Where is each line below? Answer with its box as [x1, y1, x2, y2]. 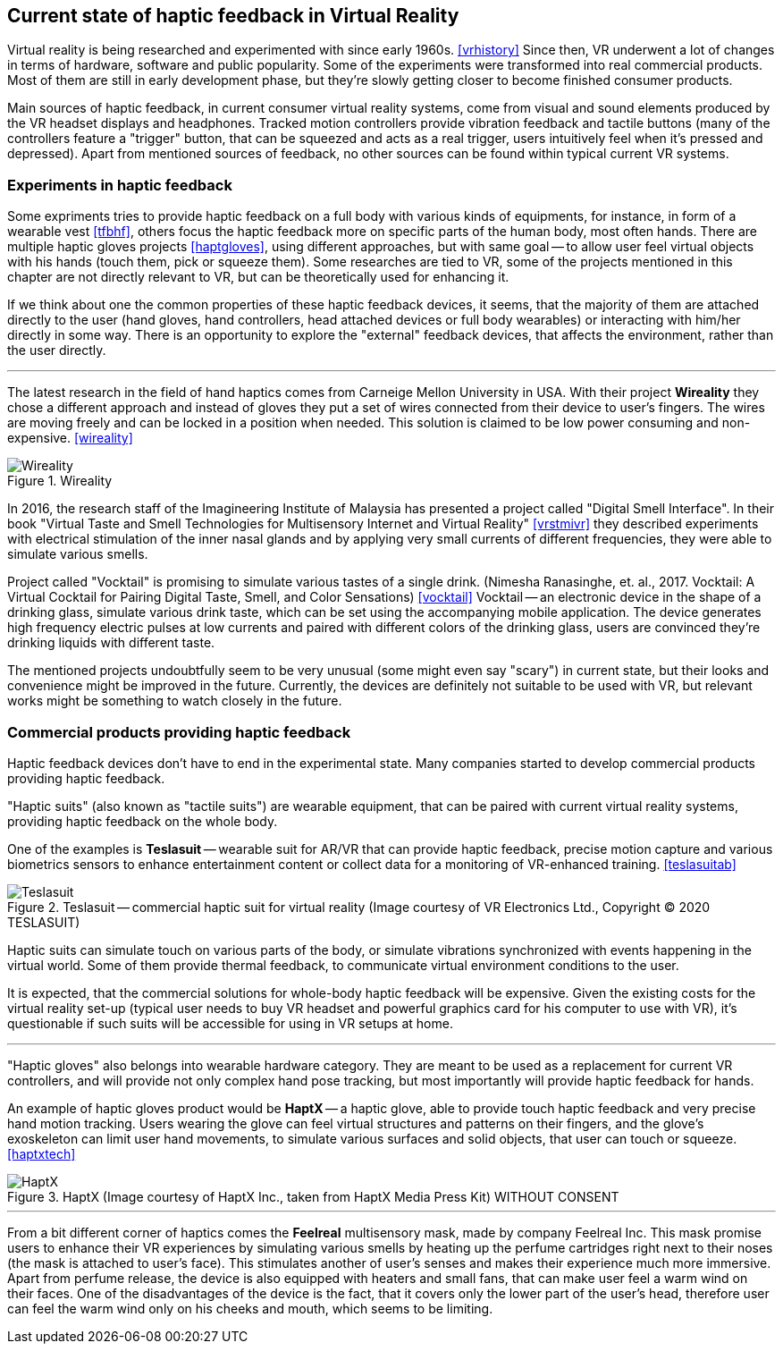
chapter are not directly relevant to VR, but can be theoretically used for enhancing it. [7, 269, 509, 285]
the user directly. [7, 342, 106, 359]
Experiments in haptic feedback [7, 175, 232, 194]
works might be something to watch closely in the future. [7, 693, 342, 709]
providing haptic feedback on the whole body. [7, 813, 278, 829]
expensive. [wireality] [7, 430, 133, 446]
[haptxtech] [7, 1145, 76, 1161]
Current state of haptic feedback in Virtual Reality [7, 4, 459, 27]
